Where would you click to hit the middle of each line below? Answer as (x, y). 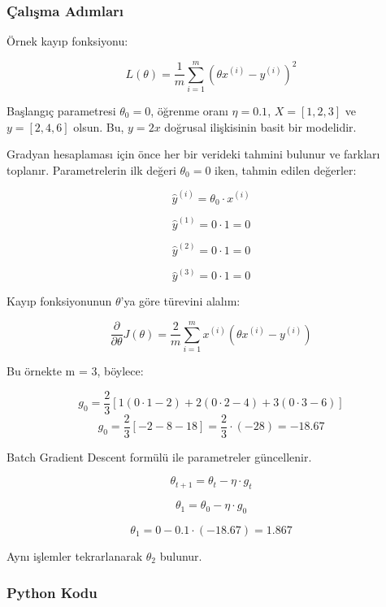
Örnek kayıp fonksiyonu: (67, 41)
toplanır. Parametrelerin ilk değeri (91, 169)
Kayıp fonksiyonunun (59, 301)
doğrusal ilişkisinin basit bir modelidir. (260, 126)
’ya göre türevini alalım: (180, 301)
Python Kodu (52, 592)
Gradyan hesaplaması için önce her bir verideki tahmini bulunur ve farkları (193, 154)
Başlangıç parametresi (61, 110)
